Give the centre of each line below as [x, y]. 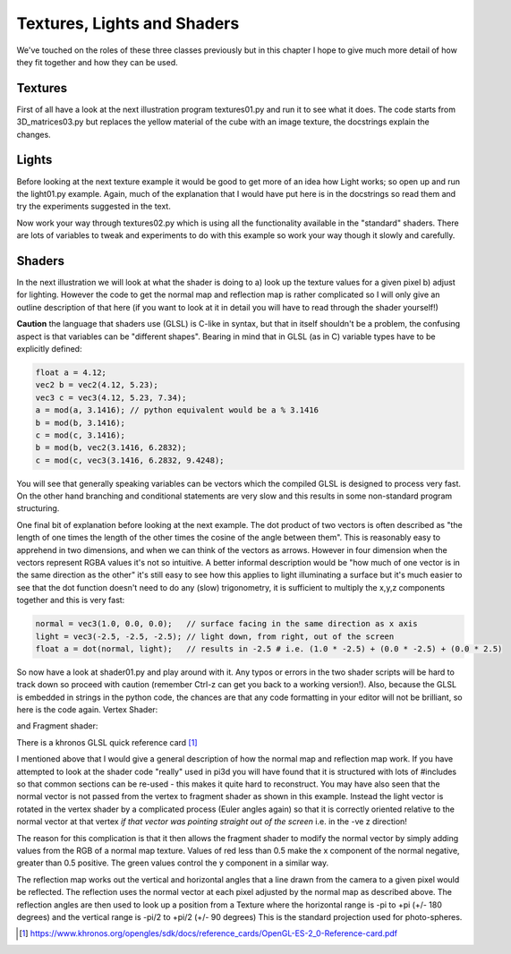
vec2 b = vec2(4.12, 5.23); [97, 385]
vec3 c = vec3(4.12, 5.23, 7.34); [111, 397]
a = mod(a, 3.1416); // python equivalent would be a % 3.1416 [177, 410]
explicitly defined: [49, 348]
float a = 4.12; [71, 372]
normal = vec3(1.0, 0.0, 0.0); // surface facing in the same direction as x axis [226, 624]
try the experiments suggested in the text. [94, 207]
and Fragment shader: [57, 726]
